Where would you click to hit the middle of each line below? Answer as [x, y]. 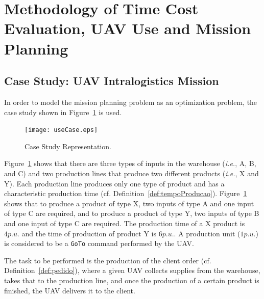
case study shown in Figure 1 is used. [63, 112]
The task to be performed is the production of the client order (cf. [108, 260]
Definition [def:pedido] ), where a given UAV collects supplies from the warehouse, [132, 270]
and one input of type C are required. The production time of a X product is [125, 223]
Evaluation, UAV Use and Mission [128, 28]
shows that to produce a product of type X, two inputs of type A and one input [129, 203]
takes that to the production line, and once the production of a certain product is [132, 280]
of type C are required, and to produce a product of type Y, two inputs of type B [132, 213]
